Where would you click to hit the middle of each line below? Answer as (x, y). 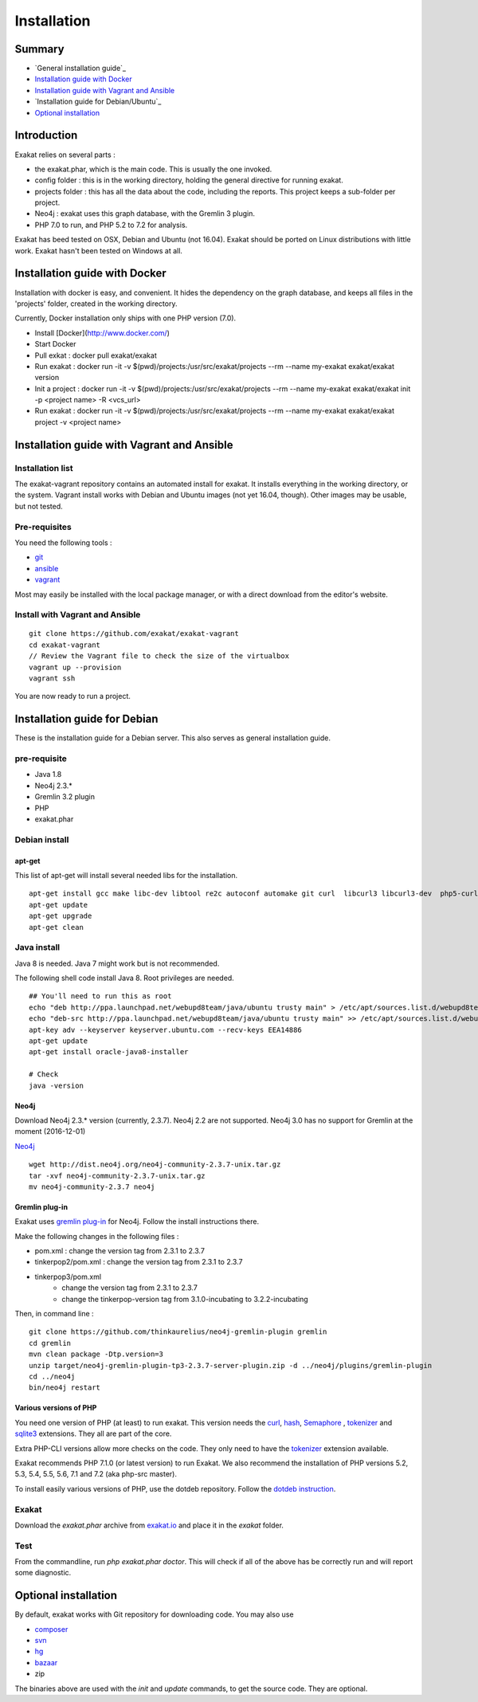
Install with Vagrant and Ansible (78, 615)
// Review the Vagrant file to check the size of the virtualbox (159, 656)
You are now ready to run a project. (72, 696)
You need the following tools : (63, 543)
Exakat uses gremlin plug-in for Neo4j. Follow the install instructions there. (137, 1222)
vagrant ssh (52, 678)
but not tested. (39, 506)
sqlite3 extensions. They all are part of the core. (93, 1433)
